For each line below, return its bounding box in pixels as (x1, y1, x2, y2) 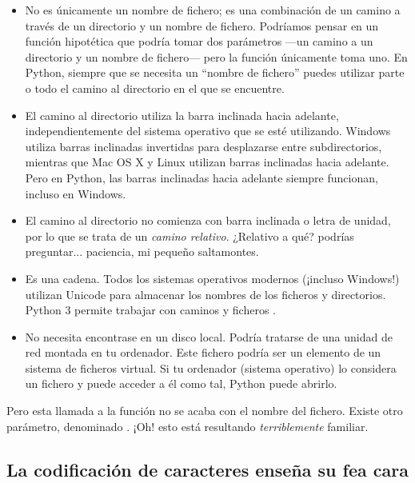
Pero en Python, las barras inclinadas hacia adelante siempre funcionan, (25, 169, 378, 186)
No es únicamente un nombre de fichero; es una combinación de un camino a (25, 2, 401, 18)
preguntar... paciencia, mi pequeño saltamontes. (25, 243, 259, 260)
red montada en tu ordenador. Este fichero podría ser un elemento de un (25, 344, 381, 361)
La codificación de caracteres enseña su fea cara (6, 457, 409, 481)
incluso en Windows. (25, 185, 126, 202)
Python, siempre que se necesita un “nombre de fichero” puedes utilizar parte (25, 64, 405, 81)
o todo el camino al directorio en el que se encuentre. (25, 79, 285, 96)
